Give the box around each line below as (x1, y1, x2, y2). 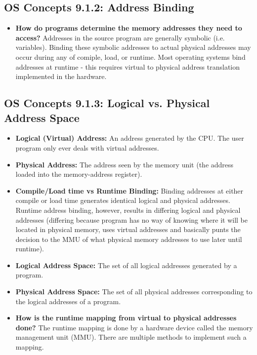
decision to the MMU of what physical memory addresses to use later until (15, 234, 242, 244)
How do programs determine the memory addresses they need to (15, 23, 242, 33)
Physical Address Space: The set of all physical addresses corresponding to (15, 286, 253, 297)
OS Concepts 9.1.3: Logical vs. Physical (4, 95, 210, 111)
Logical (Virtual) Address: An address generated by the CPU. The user (15, 133, 244, 143)
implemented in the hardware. (15, 71, 107, 81)
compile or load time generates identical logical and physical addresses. (15, 195, 230, 205)
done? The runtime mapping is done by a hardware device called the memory (15, 322, 253, 332)
